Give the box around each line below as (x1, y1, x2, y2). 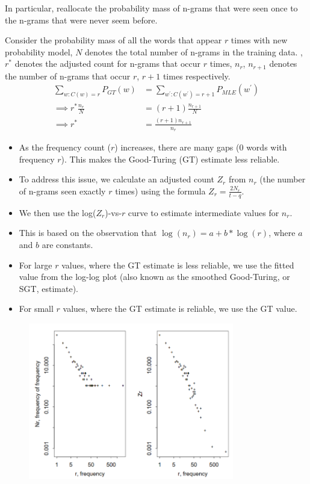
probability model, (5, 45, 73, 58)
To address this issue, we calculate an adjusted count (19, 173, 214, 185)
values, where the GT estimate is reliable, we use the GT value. (63, 302, 297, 315)
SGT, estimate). (19, 282, 78, 294)
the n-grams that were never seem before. (5, 13, 158, 26)
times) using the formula (115, 184, 206, 197)
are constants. (42, 238, 93, 250)
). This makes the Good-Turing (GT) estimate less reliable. (61, 152, 280, 165)
